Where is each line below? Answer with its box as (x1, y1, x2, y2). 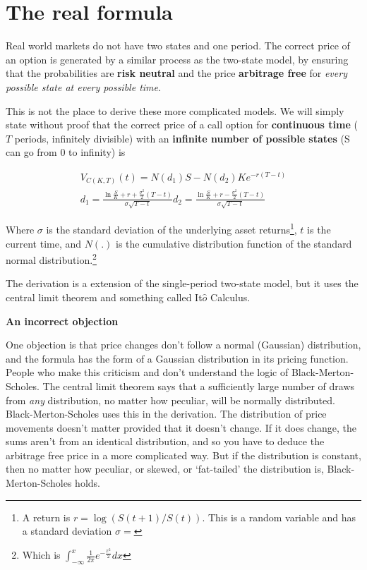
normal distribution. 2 (6, 250, 97, 267)
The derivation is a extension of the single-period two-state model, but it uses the (6, 276, 359, 291)
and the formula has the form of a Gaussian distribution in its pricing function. (6, 351, 349, 365)
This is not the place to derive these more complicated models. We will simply (6, 103, 344, 118)
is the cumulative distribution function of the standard (115, 236, 352, 250)
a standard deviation (22, 523, 112, 538)
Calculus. (210, 289, 251, 304)
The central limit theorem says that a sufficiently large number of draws (42, 378, 355, 393)
